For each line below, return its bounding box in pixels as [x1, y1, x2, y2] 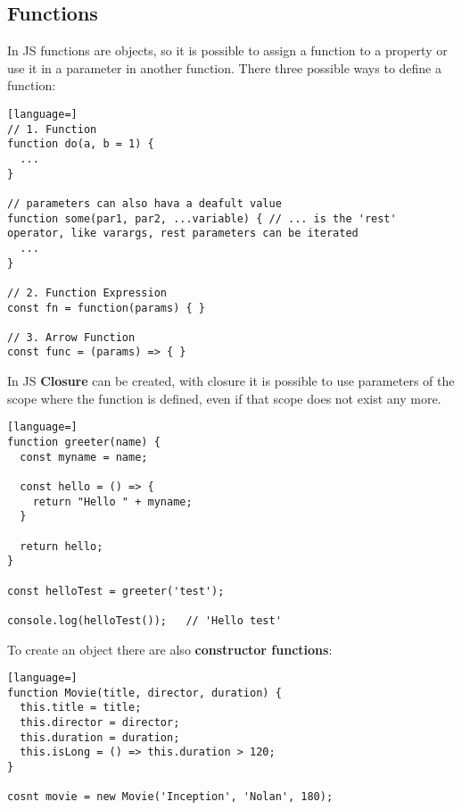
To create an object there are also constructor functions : [7, 639, 333, 658]
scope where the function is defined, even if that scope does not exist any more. [7, 388, 441, 407]
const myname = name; [20, 450, 148, 463]
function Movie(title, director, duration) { [7, 686, 282, 699]
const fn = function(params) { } [7, 301, 205, 314]
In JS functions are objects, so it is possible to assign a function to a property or [7, 41, 448, 60]
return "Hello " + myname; [32, 495, 193, 508]
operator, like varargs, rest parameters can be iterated [7, 227, 359, 240]
